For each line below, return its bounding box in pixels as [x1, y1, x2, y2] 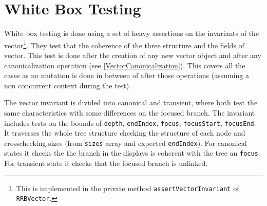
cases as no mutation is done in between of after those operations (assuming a [4, 70, 250, 81]
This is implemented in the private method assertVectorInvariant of [16, 182, 239, 193]
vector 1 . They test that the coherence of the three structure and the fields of [4, 38, 244, 50]
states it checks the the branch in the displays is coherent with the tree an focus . [4, 147, 260, 158]
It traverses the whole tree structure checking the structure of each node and [4, 127, 245, 138]
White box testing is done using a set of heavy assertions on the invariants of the [4, 28, 259, 39]
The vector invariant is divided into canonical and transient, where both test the [4, 97, 258, 108]
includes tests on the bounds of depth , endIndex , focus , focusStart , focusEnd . [4, 117, 256, 128]
